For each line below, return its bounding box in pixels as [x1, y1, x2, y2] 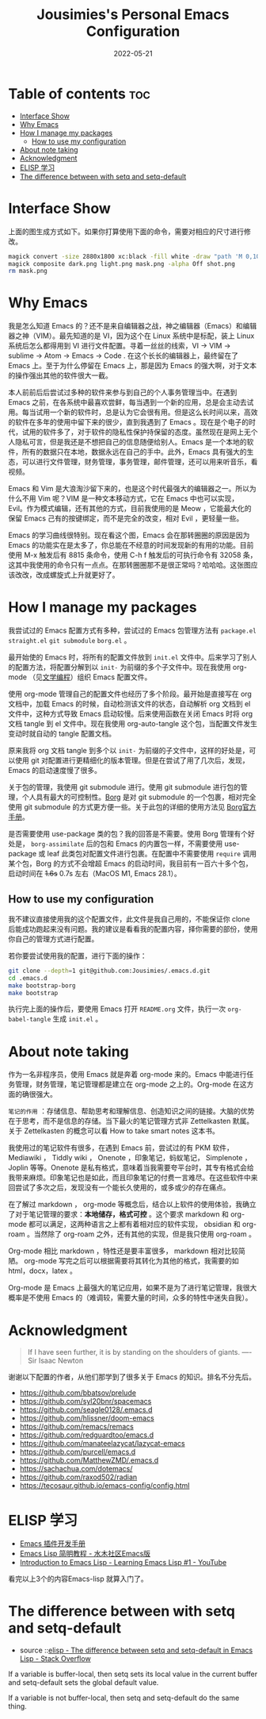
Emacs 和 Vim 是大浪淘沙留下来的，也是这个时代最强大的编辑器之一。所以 [8, 484, 250, 494]
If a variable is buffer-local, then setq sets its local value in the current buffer [8, 1669, 258, 1679]
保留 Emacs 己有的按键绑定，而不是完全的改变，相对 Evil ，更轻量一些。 [8, 513, 244, 523]
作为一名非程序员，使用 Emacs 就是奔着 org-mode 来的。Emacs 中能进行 [8, 1070, 247, 1079]
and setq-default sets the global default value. [8, 1678, 159, 1687]
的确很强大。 [14, 1090, 57, 1099]
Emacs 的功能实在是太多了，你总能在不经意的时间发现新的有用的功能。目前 [8, 540, 254, 550]
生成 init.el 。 [52, 1014, 103, 1024]
